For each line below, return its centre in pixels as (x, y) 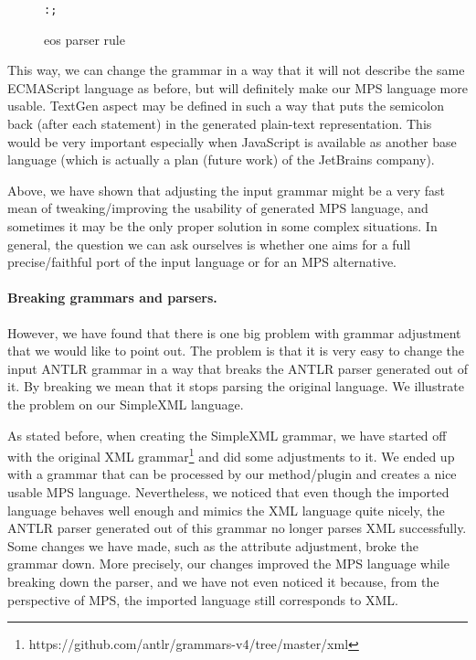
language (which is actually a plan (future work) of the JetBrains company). (221, 160)
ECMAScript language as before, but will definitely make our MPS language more (238, 87)
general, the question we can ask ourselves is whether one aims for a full (209, 244)
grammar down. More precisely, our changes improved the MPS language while (228, 564)
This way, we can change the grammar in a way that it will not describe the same (236, 70)
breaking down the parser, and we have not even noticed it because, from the (223, 581)
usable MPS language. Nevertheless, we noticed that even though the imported (228, 491)
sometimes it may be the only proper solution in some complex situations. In (222, 226)
